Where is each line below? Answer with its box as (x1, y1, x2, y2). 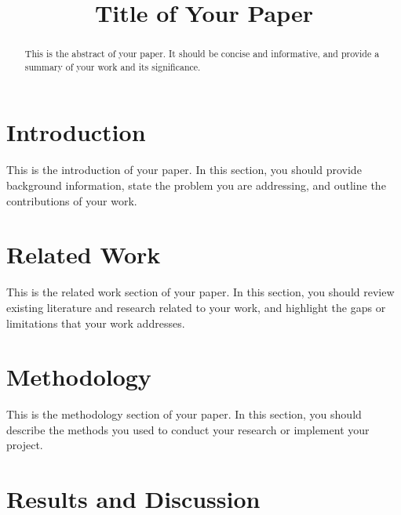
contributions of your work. (6, 192, 137, 209)
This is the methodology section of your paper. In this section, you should (6, 406, 362, 423)
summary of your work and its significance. (24, 60, 201, 73)
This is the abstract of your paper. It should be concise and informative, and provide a (24, 47, 380, 60)
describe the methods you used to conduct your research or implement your (6, 421, 370, 437)
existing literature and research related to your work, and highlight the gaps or (6, 299, 386, 315)
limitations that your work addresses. (6, 314, 185, 331)
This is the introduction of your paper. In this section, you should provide (6, 161, 362, 178)
